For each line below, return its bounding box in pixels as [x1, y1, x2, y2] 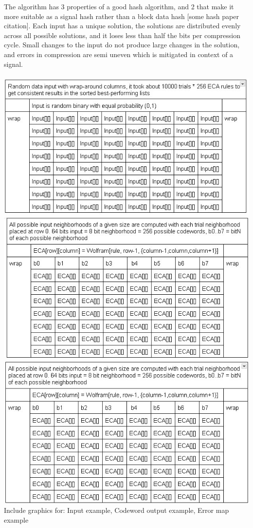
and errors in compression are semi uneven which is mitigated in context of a [4, 49, 234, 59]
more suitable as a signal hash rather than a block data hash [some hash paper [4, 11, 239, 21]
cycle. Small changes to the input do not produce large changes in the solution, [4, 40, 240, 50]
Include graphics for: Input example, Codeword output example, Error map [4, 505, 229, 515]
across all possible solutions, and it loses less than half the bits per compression [4, 30, 241, 40]
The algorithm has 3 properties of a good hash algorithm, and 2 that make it [4, 1, 234, 11]
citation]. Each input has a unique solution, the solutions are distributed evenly [4, 20, 241, 31]
